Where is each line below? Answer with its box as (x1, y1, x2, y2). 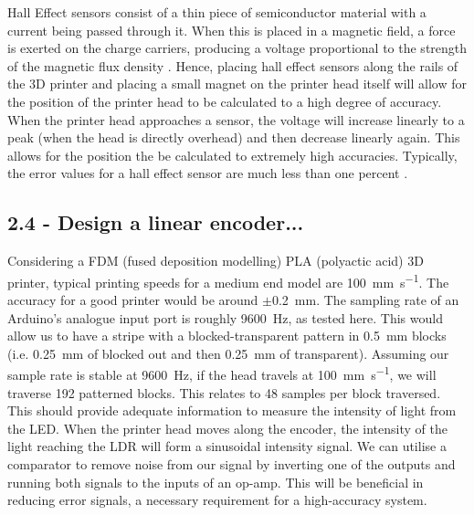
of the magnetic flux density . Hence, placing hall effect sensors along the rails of (7, 56, 458, 75)
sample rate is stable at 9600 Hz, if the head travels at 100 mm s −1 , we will (7, 363, 437, 384)
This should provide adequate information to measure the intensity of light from (7, 401, 457, 420)
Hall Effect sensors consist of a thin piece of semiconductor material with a (7, 3, 427, 21)
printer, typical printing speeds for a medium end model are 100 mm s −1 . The (7, 269, 449, 291)
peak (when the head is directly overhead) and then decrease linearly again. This (7, 128, 460, 147)
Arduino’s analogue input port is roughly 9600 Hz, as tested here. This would (7, 308, 443, 327)
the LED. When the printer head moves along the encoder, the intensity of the (7, 418, 448, 437)
